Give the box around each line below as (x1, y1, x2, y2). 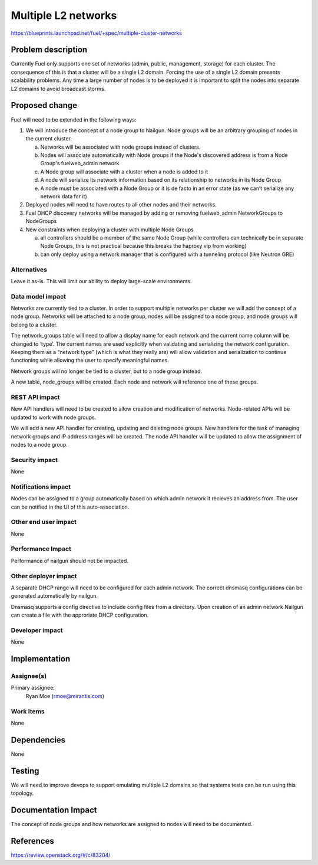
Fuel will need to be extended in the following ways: (11, 116, 137, 123)
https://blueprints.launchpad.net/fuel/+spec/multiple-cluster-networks (11, 30, 183, 37)
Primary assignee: (11, 684, 55, 692)
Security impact (11, 456, 58, 464)
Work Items (11, 707, 45, 715)
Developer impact (11, 626, 63, 634)
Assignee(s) (11, 672, 47, 680)
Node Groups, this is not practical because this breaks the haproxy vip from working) (40, 243, 247, 250)
